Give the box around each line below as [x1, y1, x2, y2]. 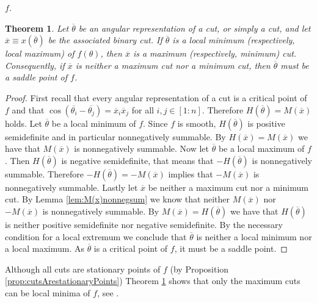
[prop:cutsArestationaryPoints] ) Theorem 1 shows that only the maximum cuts [5, 274, 301, 287]
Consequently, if [5, 59, 65, 71]
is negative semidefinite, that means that [61, 154, 214, 166]
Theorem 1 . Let [5, 21, 69, 34]
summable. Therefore [5, 167, 84, 180]
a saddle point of [5, 71, 67, 84]
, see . [97, 286, 119, 299]
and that [12, 103, 45, 116]
